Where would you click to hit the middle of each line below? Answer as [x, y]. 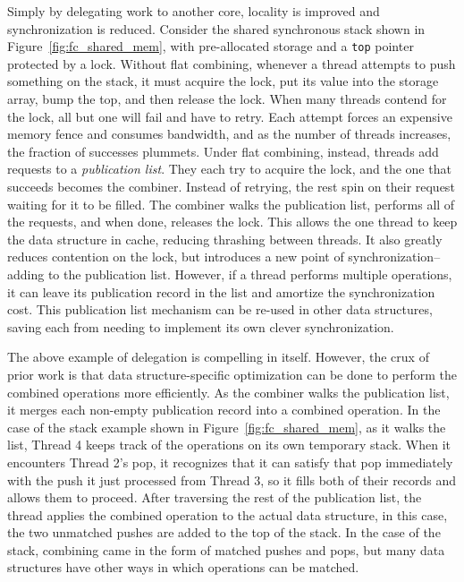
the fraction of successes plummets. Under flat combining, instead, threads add [223, 151]
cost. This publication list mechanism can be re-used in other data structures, [220, 309]
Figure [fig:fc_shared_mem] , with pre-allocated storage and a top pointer [211, 46]
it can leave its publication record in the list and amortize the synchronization [221, 291]
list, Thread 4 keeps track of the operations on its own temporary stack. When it [229, 445]
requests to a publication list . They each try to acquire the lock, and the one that [229, 169]
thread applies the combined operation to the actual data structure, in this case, [228, 514]
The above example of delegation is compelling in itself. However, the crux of [218, 357]
